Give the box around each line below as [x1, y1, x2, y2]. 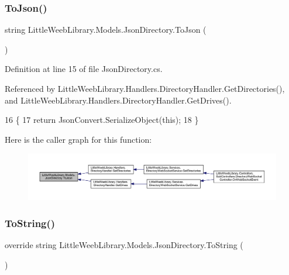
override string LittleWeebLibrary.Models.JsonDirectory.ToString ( [5, 239, 243, 251]
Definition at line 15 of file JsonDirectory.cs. [5, 63, 163, 75]
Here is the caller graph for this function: [5, 133, 152, 145]
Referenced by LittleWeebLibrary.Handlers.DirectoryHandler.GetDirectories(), [5, 82, 285, 94]
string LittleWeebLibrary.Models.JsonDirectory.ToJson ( [5, 23, 207, 36]
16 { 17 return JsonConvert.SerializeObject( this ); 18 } [5, 114, 199, 126]
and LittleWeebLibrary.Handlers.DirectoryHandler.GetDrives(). [5, 94, 232, 106]
